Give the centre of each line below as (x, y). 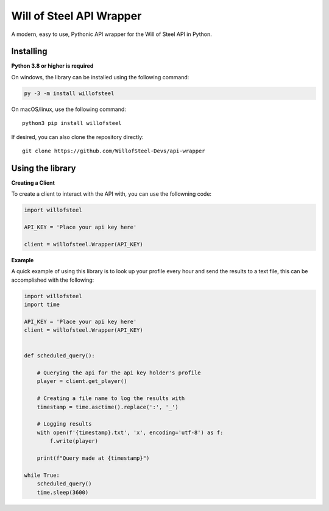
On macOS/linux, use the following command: (69, 109)
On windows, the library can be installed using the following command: (100, 77)
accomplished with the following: (53, 280)
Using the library (44, 168)
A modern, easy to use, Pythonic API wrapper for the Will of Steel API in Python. (112, 34)
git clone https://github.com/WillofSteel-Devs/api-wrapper (114, 151)
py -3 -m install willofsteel (69, 93)
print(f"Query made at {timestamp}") (93, 458)
